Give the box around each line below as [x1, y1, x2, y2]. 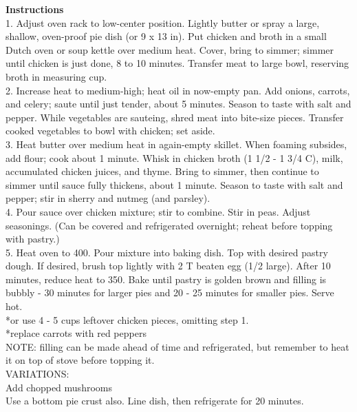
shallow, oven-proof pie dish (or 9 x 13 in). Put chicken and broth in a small [6, 29, 327, 43]
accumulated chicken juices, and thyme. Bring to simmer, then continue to [6, 164, 319, 178]
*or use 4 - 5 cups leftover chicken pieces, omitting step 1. [6, 312, 249, 327]
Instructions [6, 2, 64, 16]
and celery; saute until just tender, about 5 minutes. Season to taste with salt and [6, 96, 351, 111]
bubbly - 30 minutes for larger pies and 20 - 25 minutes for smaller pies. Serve [6, 285, 334, 300]
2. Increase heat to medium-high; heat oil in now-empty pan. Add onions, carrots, [6, 83, 350, 97]
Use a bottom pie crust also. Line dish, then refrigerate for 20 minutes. [6, 393, 304, 408]
